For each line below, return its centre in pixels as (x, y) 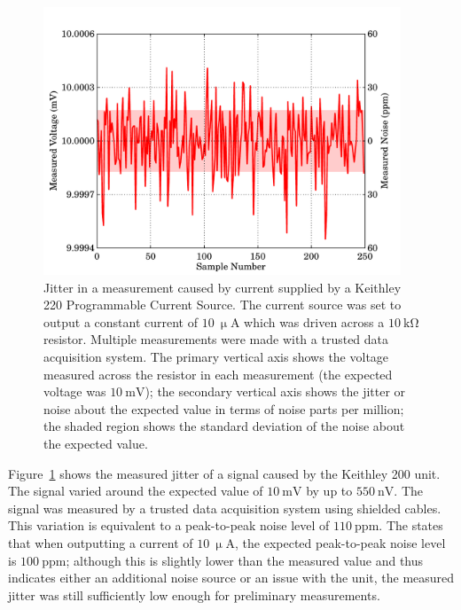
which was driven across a (314, 321)
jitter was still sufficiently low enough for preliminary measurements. (194, 594)
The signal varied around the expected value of (136, 491)
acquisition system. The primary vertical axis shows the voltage (216, 357)
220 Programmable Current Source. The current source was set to (223, 305)
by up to (329, 491)
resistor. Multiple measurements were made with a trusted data (216, 339)
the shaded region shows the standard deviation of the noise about (224, 426)
